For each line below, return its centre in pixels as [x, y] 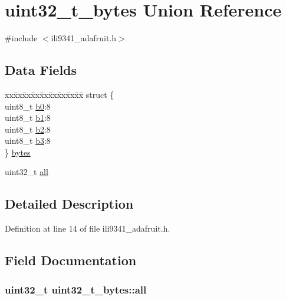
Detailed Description [69, 204]
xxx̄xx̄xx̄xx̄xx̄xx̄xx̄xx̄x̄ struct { [60, 94]
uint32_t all [27, 172]
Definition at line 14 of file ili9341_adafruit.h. [88, 228]
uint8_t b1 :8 [28, 118]
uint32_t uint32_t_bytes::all [76, 289]
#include [21, 38]
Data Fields [41, 70]
